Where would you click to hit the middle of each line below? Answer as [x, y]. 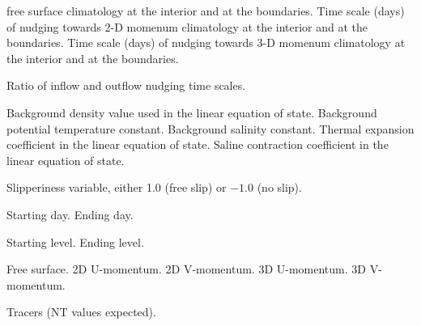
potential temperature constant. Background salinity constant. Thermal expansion [210, 128]
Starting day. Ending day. [70, 214]
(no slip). [279, 187]
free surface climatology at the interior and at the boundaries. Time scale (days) [206, 11]
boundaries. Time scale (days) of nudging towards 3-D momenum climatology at [206, 42]
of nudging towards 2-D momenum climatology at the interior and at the [187, 26]
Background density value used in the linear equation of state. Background [192, 112]
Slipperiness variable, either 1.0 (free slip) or [117, 187]
